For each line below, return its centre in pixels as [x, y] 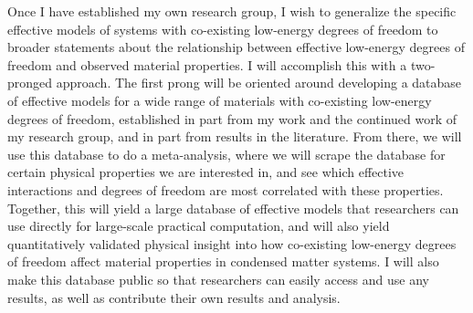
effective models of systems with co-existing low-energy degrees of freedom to [223, 29]
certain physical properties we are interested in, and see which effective [206, 172]
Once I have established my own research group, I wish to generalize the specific [232, 11]
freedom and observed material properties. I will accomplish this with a [207, 64]
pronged [30, 83]
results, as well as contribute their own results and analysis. [174, 297]
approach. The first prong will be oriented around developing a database [259, 83]
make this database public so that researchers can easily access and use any [218, 279]
